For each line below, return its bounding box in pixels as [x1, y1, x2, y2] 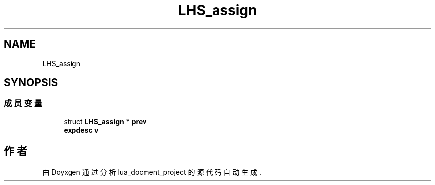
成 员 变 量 [4, 98, 43, 109]
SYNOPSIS [4, 76, 58, 89]
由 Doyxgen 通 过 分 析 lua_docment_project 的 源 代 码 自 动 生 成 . [42, 167, 262, 176]
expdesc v [64, 125, 99, 134]
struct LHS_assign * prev [64, 117, 147, 126]
